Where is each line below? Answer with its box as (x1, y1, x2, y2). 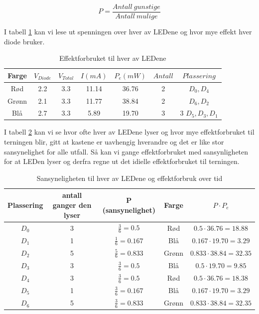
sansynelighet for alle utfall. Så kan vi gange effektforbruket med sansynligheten (4, 146, 249, 157)
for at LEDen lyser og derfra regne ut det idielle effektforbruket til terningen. (4, 156, 240, 166)
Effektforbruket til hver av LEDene (59, 53, 166, 63)
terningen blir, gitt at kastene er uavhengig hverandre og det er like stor (4, 137, 224, 147)
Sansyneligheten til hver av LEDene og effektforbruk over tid (36, 172, 223, 183)
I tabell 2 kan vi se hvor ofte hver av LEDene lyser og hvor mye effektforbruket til (4, 127, 255, 137)
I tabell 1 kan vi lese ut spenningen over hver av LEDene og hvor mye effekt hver (4, 26, 252, 37)
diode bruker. (4, 36, 45, 46)
